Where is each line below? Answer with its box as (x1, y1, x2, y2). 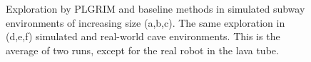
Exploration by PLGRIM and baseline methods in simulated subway (6, 1, 305, 15)
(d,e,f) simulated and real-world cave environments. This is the (6, 29, 280, 44)
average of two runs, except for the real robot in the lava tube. (6, 42, 279, 57)
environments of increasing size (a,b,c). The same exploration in (6, 15, 285, 30)
